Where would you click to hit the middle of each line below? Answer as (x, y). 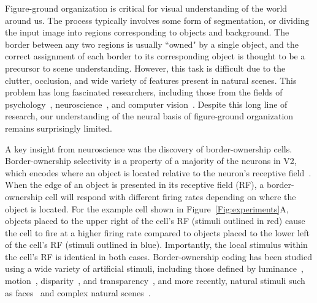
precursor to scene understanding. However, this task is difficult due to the (145, 68)
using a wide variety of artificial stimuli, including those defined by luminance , (154, 268)
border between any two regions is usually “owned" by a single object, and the (152, 44)
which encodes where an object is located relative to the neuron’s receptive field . (158, 172)
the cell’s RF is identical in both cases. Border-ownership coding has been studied (158, 256)
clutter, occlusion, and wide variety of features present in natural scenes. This (151, 80)
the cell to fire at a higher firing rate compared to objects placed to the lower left (157, 232)
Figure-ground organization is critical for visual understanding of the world (146, 8)
